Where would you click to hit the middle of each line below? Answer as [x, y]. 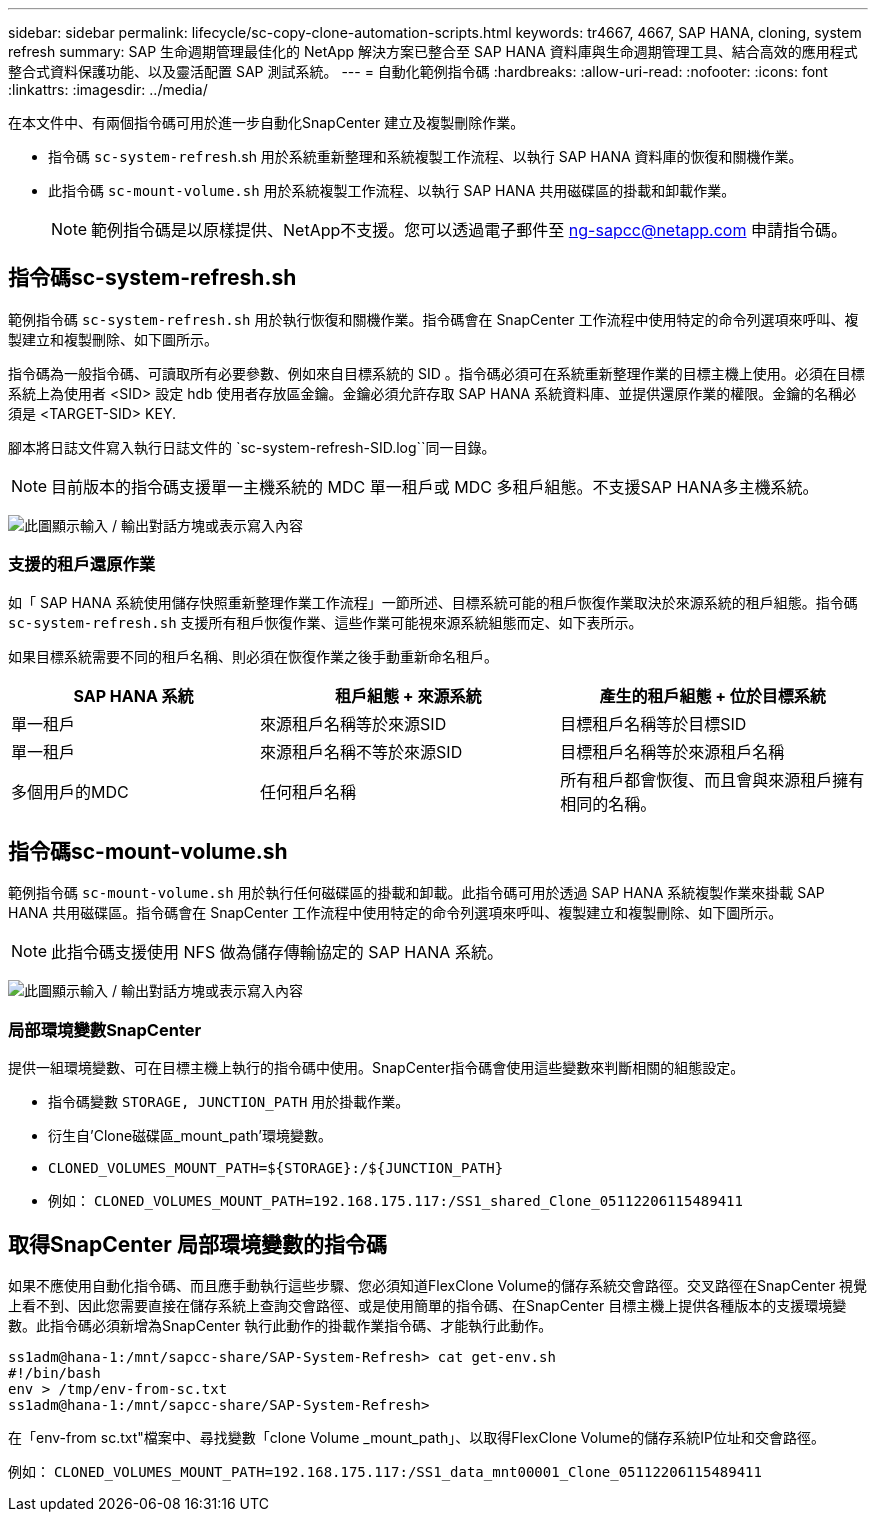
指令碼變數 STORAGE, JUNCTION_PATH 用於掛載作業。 [229, 1102]
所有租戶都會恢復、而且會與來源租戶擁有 [712, 779]
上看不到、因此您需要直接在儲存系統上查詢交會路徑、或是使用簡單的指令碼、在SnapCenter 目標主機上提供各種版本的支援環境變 [427, 1306]
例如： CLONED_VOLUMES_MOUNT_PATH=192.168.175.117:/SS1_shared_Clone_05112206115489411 [395, 1201]
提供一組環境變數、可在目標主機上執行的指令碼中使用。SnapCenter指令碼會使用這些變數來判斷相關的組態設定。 [376, 1068]
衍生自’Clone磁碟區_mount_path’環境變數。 [190, 1136]
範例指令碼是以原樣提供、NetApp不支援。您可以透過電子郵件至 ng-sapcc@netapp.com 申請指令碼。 [469, 230]
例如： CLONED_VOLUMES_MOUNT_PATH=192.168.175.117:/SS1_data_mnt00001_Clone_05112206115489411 [385, 1472]
